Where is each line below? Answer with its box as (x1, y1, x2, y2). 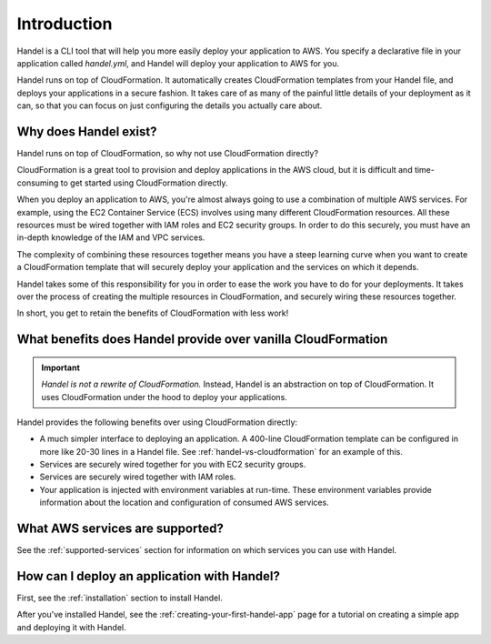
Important (41, 362, 81, 373)
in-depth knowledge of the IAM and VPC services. (16, 232, 205, 243)
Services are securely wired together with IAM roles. (39, 471, 236, 482)
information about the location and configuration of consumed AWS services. (39, 497, 329, 508)
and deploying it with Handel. (16, 621, 126, 632)
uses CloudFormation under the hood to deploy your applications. (41, 391, 288, 402)
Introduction (16, 14, 113, 34)
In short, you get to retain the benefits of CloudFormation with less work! (16, 307, 289, 318)
